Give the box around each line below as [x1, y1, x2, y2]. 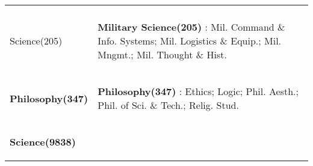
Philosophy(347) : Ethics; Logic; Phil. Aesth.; [98, 84, 299, 98]
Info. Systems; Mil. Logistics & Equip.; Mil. [98, 34, 282, 48]
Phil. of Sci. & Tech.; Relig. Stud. [98, 98, 239, 112]
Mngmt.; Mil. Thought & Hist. [98, 48, 228, 61]
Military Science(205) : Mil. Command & [98, 20, 285, 34]
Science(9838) [10, 135, 76, 149]
